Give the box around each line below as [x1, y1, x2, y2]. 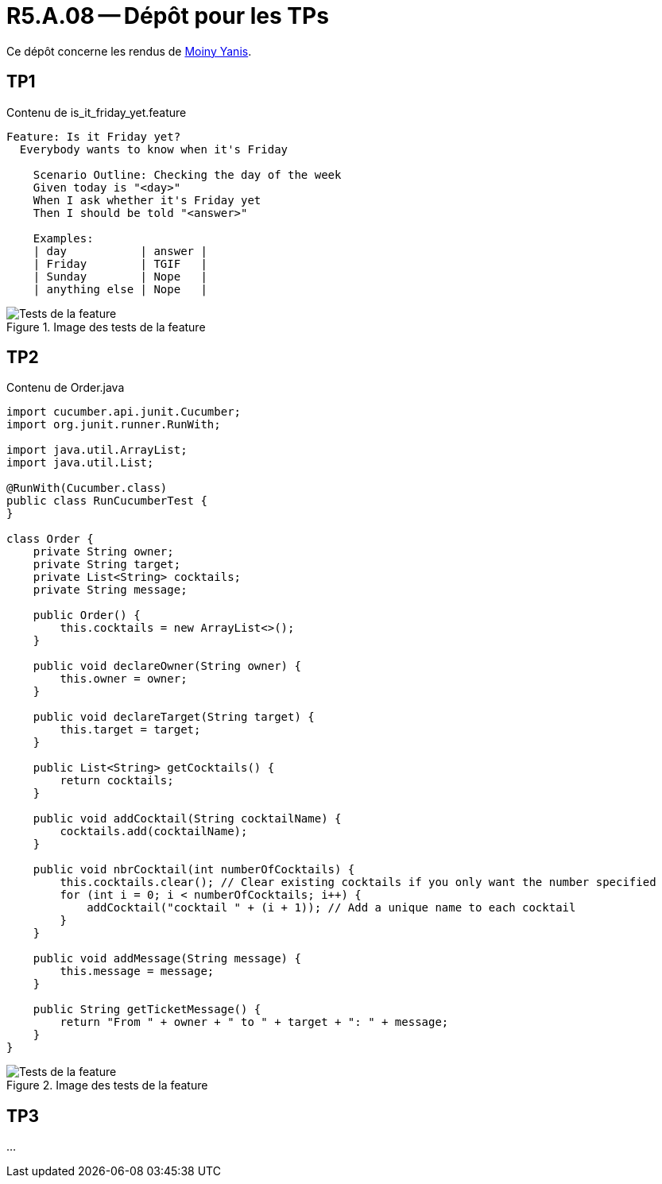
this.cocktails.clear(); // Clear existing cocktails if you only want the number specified [60, 876, 656, 889]
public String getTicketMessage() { [33, 1003, 261, 1016]
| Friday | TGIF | [33, 257, 207, 270]
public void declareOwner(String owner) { [33, 660, 301, 673]
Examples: [33, 231, 94, 245]
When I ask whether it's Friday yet [33, 193, 261, 207]
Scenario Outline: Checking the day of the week [33, 168, 342, 181]
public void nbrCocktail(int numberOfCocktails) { [33, 863, 355, 876]
